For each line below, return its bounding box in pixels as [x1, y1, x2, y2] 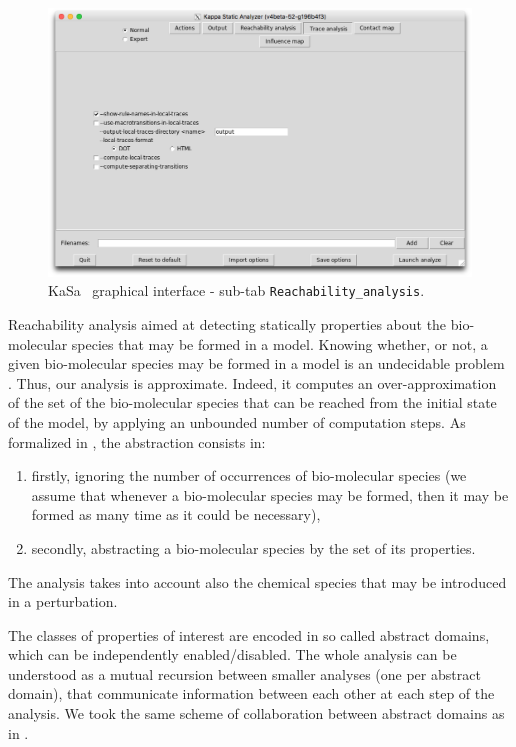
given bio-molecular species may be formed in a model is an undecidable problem [8, 353, 505, 374]
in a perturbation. [8, 591, 118, 612]
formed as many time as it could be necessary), [31, 504, 321, 525]
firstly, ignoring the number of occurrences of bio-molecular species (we [31, 465, 467, 486]
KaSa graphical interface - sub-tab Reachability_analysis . [48, 280, 425, 301]
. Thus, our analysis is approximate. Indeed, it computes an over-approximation [8, 372, 497, 393]
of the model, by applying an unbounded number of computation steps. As [8, 411, 466, 432]
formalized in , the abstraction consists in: [8, 431, 266, 452]
